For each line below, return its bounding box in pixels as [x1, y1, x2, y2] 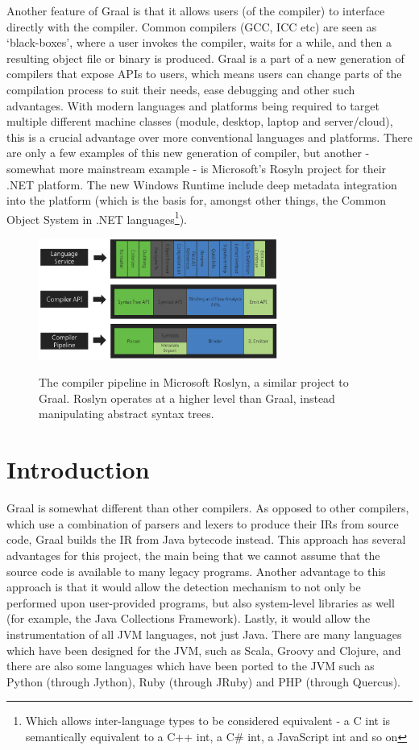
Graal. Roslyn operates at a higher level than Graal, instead [39, 389, 335, 406]
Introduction [6, 453, 150, 486]
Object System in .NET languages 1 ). [6, 208, 187, 227]
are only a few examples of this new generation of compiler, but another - [6, 144, 370, 161]
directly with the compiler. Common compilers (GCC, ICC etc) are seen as [6, 18, 377, 35]
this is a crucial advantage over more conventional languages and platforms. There [6, 128, 413, 145]
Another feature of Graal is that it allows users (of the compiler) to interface [6, 2, 385, 19]
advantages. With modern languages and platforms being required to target [6, 97, 380, 114]
